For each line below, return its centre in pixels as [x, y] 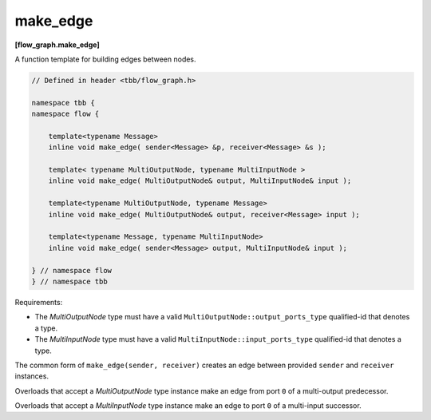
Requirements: [39, 302]
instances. [32, 376]
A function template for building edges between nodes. [105, 59]
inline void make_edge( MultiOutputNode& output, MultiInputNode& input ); [200, 181]
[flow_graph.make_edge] [57, 45]
